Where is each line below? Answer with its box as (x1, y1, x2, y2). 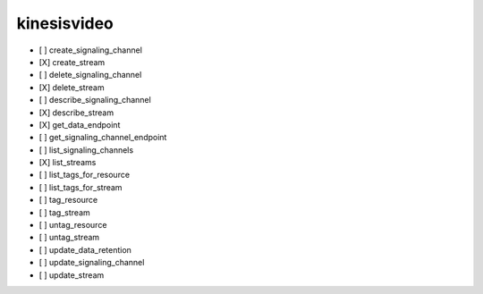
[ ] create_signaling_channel (38, 45, 143, 55)
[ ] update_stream (38, 269, 105, 281)
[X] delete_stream (38, 81, 105, 93)
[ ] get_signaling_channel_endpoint (38, 132, 167, 143)
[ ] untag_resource (38, 220, 107, 231)
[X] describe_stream (38, 107, 114, 118)
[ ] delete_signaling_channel (38, 70, 142, 80)
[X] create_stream (38, 56, 106, 67)
